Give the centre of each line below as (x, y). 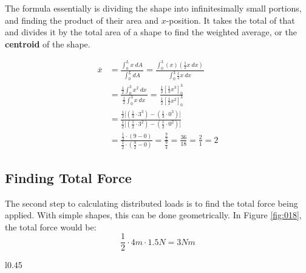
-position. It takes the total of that (230, 20)
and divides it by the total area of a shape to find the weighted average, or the (151, 32)
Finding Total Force (68, 177)
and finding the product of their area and (82, 20)
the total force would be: (51, 226)
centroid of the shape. (48, 43)
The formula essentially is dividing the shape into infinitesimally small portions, (153, 8)
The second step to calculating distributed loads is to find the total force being (151, 203)
